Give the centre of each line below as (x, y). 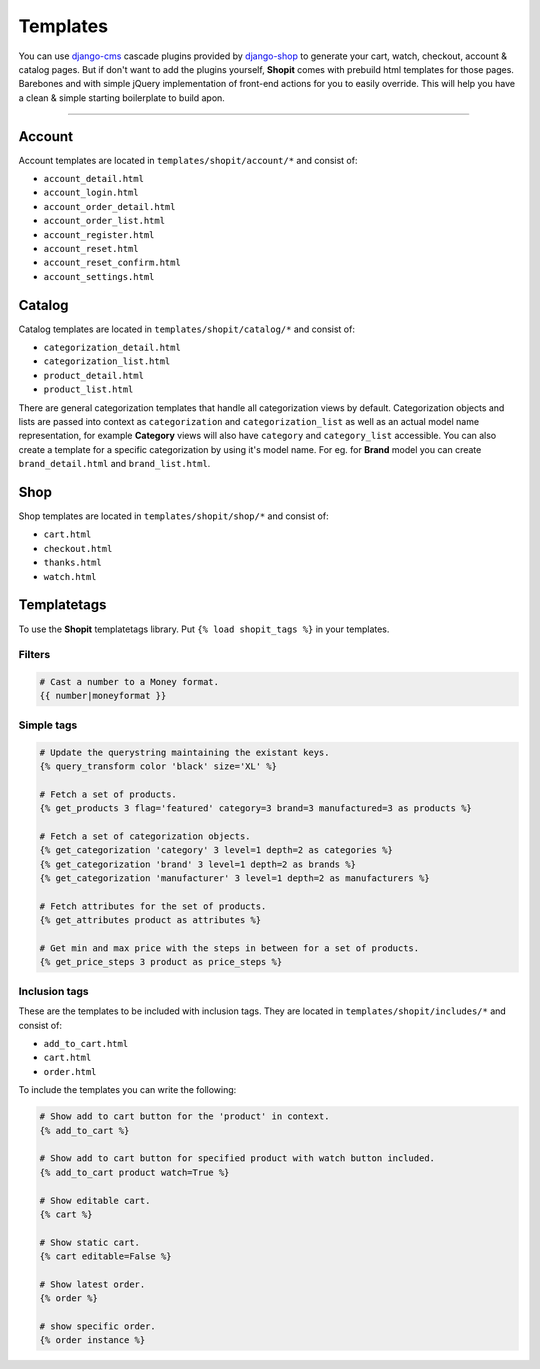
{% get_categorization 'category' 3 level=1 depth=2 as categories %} (216, 850)
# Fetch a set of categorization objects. (145, 836)
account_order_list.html (104, 221)
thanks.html (72, 563)
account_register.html (99, 234)
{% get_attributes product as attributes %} (150, 920)
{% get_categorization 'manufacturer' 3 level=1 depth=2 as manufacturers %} (234, 878)
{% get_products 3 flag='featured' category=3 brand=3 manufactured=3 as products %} (255, 808)
